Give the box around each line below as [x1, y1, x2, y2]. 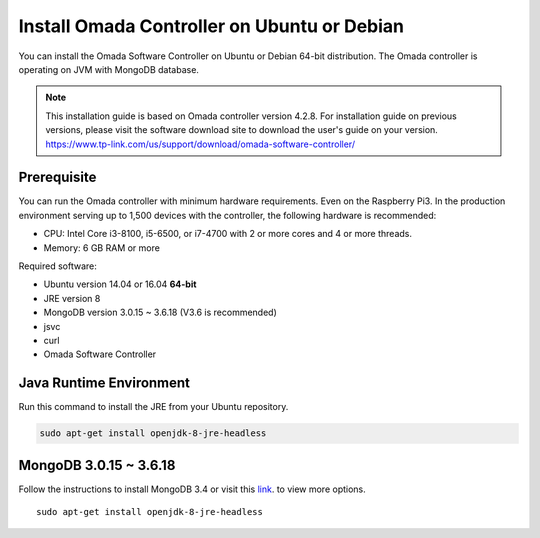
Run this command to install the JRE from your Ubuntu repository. [18, 401, 289, 413]
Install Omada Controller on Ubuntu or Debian [18, 15, 405, 37]
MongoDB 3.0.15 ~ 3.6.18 [18, 456, 176, 474]
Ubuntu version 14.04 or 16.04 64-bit [43, 278, 197, 290]
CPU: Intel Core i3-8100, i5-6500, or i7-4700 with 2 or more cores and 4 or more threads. [43, 228, 413, 240]
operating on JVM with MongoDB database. [18, 63, 200, 75]
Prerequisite [18, 169, 97, 186]
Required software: [18, 260, 97, 272]
